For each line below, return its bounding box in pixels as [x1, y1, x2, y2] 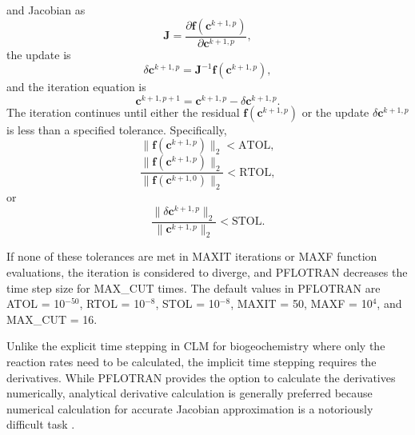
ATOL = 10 [6, 295, 66, 312]
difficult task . [6, 416, 75, 433]
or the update [301, 103, 369, 120]
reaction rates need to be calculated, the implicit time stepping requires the [6, 353, 377, 370]
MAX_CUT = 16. [6, 310, 98, 327]
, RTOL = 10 [79, 295, 146, 312]
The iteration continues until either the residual [6, 103, 240, 120]
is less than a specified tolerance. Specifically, [6, 121, 227, 138]
